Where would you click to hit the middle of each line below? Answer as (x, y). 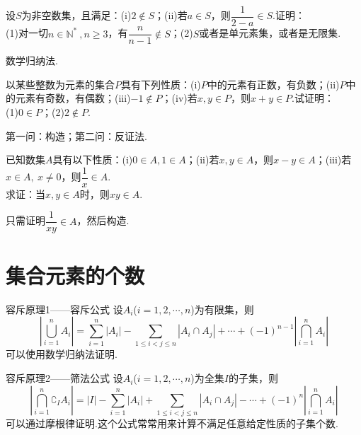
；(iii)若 (333, 159)
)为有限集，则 (222, 309)
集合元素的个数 (75, 275)
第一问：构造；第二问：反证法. (76, 135)
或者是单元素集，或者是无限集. (270, 33)
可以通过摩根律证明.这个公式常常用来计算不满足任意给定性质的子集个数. (172, 423)
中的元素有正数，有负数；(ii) (273, 84)
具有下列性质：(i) (161, 84)
